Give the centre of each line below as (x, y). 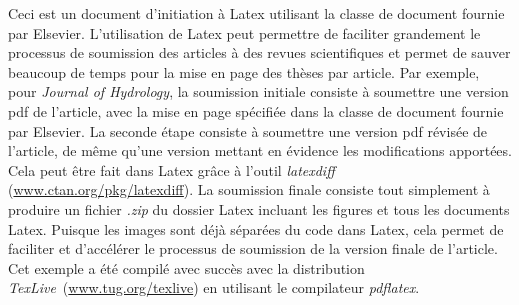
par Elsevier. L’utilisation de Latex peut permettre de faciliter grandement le (244, 32)
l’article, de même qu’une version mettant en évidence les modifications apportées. (260, 150)
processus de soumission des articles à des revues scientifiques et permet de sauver (259, 52)
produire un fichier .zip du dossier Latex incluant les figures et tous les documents (259, 208)
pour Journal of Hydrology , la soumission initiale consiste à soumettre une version (258, 91)
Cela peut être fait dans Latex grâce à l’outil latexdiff (171, 169)
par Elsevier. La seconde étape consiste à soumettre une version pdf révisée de (248, 130)
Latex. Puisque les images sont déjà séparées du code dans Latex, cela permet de (256, 228)
